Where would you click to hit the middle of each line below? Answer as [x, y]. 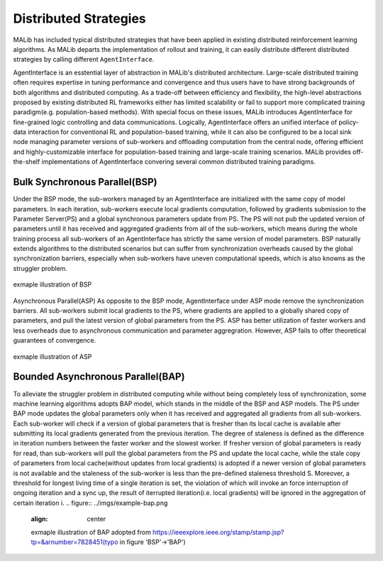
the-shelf [27, 162]
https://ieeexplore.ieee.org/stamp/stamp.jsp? [218, 532]
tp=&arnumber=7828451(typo [74, 542]
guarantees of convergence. [55, 340]
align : [39, 519]
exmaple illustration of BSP [52, 284]
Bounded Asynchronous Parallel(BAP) [99, 377]
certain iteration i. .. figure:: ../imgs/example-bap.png [90, 503]
